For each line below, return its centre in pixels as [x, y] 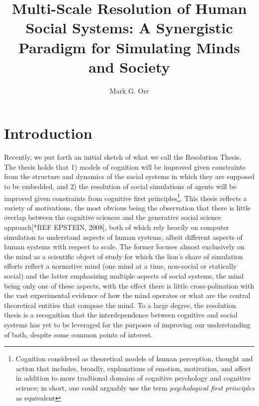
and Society [129, 66]
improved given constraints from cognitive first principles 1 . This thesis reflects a [126, 197]
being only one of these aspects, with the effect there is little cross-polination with [129, 285]
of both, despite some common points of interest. [78, 334]
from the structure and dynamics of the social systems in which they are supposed [129, 176]
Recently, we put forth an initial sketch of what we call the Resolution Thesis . [123, 157]
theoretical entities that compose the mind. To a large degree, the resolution [120, 305]
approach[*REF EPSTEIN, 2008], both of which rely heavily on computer [117, 227]
